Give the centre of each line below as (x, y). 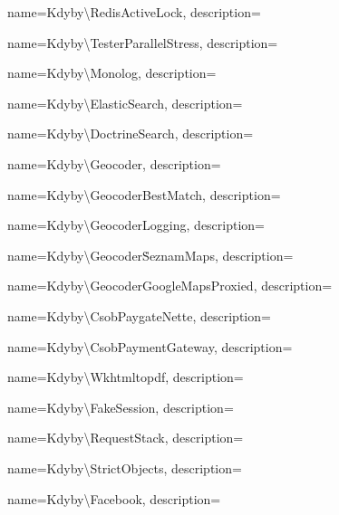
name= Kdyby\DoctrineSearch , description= (131, 134)
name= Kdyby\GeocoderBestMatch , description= (144, 194)
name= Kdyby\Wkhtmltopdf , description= (126, 377)
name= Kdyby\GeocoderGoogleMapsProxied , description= (170, 286)
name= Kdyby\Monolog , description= (112, 73)
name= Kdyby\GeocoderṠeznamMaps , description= (150, 255)
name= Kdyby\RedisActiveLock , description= (134, 12)
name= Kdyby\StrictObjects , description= (125, 467)
